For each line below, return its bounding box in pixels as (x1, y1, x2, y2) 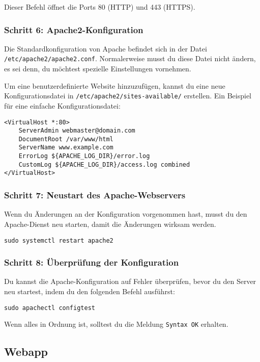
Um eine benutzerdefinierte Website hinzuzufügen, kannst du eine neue (4, 80, 225, 91)
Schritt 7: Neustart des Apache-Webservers (4, 189, 186, 201)
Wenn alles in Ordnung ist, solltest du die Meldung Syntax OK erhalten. (4, 319, 228, 329)
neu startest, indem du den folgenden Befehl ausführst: (4, 286, 175, 296)
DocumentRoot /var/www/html (18, 135, 113, 143)
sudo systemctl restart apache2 (4, 237, 113, 244)
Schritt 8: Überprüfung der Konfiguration (4, 256, 179, 269)
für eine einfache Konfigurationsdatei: (4, 100, 121, 111)
